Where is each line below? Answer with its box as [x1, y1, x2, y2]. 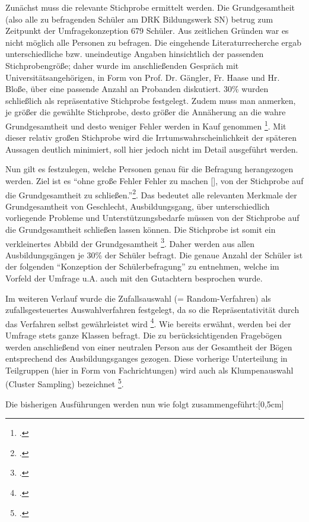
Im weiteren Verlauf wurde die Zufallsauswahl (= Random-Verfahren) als [5, 292, 271, 304]
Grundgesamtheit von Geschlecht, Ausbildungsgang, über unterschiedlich [5, 200, 270, 212]
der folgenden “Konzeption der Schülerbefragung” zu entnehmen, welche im [5, 260, 279, 273]
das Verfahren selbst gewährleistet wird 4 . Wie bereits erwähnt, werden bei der [5, 315, 291, 330]
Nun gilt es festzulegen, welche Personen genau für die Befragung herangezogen [5, 163, 294, 175]
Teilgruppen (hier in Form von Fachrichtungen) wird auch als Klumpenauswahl [5, 363, 294, 376]
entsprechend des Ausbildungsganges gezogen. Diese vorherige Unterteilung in [5, 352, 288, 365]
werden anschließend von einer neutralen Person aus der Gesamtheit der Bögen [5, 340, 292, 353]
